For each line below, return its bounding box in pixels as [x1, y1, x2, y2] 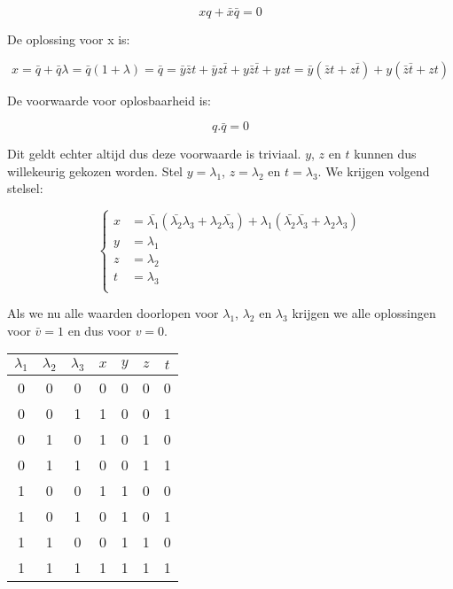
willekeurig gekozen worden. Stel [7, 161, 184, 180]
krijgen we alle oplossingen [292, 304, 436, 322]
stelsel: [7, 179, 43, 198]
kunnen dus [354, 144, 417, 163]
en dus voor [67, 321, 131, 339]
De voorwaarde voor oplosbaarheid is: [7, 90, 211, 109]
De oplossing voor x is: [7, 30, 130, 48]
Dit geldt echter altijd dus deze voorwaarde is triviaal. [7, 144, 301, 163]
